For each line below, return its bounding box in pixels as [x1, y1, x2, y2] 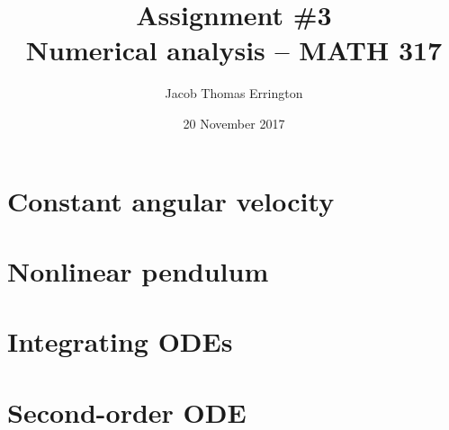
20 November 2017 [183, 113, 285, 132]
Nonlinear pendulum [7, 252, 269, 289]
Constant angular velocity [7, 182, 335, 219]
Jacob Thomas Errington [165, 84, 303, 103]
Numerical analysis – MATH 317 [25, 31, 443, 68]
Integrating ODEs [7, 323, 233, 360]
